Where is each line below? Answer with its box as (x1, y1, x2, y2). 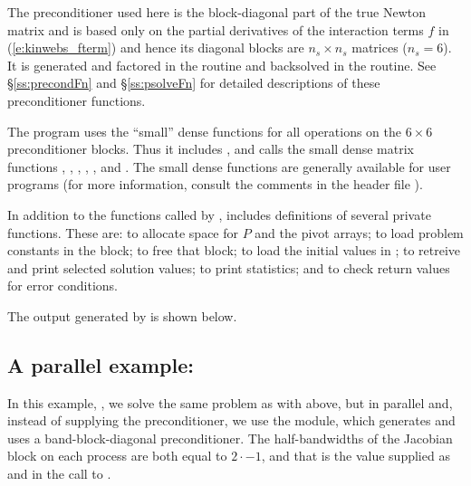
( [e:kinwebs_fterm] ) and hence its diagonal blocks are (7, 38, 304, 57)
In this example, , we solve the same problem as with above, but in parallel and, (7, 393, 453, 412)
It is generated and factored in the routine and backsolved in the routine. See (7, 55, 437, 74)
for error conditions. (7, 276, 118, 295)
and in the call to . (7, 464, 111, 483)
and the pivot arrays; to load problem (255, 223, 464, 242)
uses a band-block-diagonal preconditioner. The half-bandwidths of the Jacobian (7, 428, 453, 447)
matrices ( (351, 38, 408, 57)
